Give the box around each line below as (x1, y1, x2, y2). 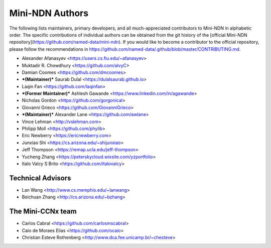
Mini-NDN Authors (9, 8, 89, 19)
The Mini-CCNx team (9, 207, 77, 216)
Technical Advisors (9, 174, 71, 182)
